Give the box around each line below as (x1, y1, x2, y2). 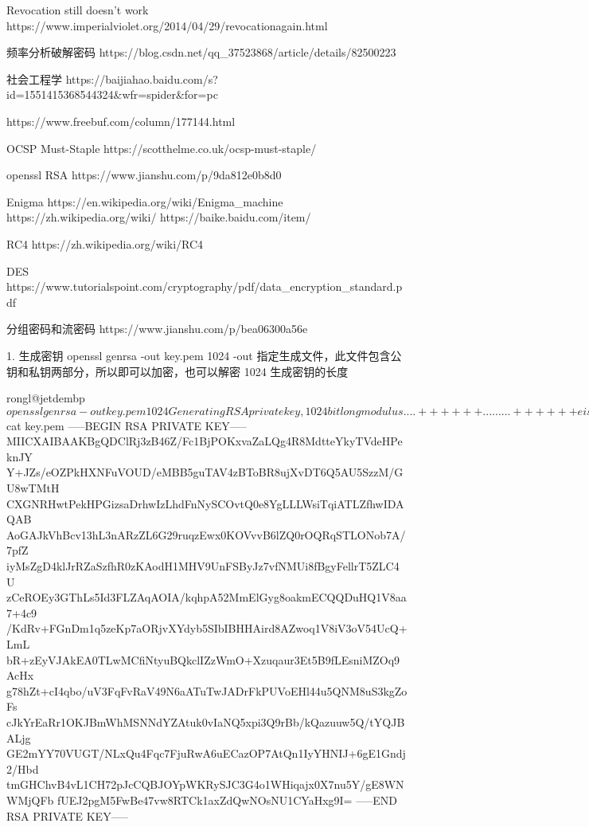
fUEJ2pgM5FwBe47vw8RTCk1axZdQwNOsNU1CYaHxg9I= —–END (57, 791, 397, 808)
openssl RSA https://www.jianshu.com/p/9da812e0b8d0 (6, 167, 282, 183)
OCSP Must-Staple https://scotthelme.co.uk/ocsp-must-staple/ (6, 139, 317, 156)
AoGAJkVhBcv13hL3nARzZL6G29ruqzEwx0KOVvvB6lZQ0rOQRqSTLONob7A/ (6, 526, 406, 543)
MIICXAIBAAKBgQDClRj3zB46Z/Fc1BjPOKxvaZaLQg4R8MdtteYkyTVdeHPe (6, 433, 403, 449)
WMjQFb (6, 791, 54, 808)
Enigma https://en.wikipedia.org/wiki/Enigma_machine (6, 193, 283, 210)
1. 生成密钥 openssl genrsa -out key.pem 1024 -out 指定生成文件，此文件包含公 (6, 347, 402, 363)
